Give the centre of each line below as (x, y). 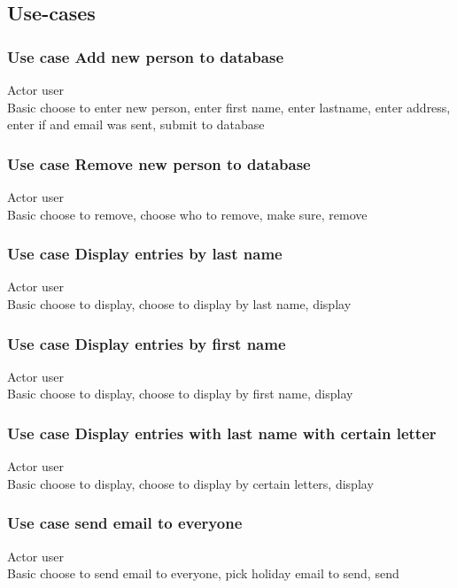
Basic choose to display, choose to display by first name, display (180, 394)
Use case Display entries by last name (145, 254)
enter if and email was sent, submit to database (136, 124)
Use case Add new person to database (146, 56)
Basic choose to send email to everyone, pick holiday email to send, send (203, 573)
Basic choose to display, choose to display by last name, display (179, 304)
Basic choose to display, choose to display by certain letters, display (190, 483)
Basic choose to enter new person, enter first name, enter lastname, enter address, (229, 107)
